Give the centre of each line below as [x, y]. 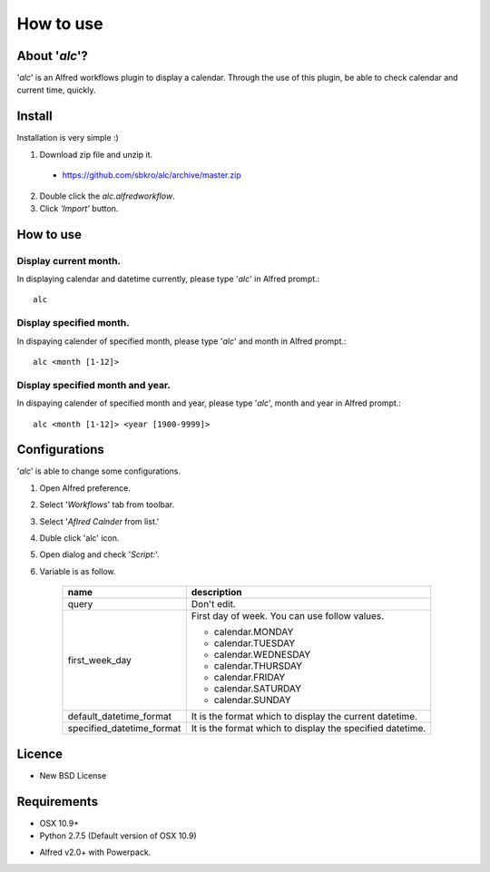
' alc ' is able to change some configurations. [99, 471]
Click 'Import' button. [79, 208]
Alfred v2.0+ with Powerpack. [95, 852]
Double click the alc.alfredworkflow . [108, 196]
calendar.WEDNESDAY [262, 655]
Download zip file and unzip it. [96, 154]
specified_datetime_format [124, 729]
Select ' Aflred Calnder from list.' [99, 521]
